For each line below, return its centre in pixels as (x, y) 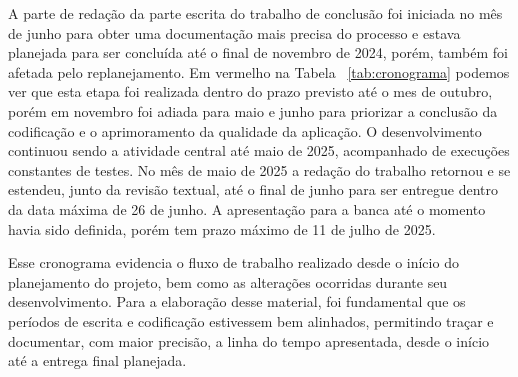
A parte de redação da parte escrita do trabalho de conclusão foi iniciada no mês (255, 13)
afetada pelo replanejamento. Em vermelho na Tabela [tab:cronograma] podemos (259, 71)
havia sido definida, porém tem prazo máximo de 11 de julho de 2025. (222, 228)
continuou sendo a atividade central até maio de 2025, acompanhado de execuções (259, 150)
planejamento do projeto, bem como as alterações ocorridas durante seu (228, 281)
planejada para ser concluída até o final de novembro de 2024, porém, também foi (258, 52)
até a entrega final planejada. (97, 360)
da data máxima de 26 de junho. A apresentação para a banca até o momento (247, 208)
